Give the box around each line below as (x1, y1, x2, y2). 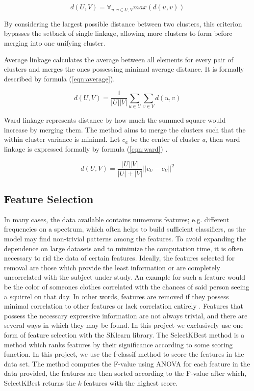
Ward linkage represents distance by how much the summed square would (4, 115, 226, 125)
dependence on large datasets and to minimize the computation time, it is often (4, 243, 243, 253)
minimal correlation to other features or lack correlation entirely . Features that (4, 301, 243, 311)
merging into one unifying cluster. (4, 37, 105, 48)
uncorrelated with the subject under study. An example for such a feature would (4, 272, 246, 282)
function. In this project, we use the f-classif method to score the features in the (4, 349, 244, 359)
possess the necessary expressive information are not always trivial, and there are (4, 310, 248, 320)
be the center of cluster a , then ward (130, 134, 240, 144)
